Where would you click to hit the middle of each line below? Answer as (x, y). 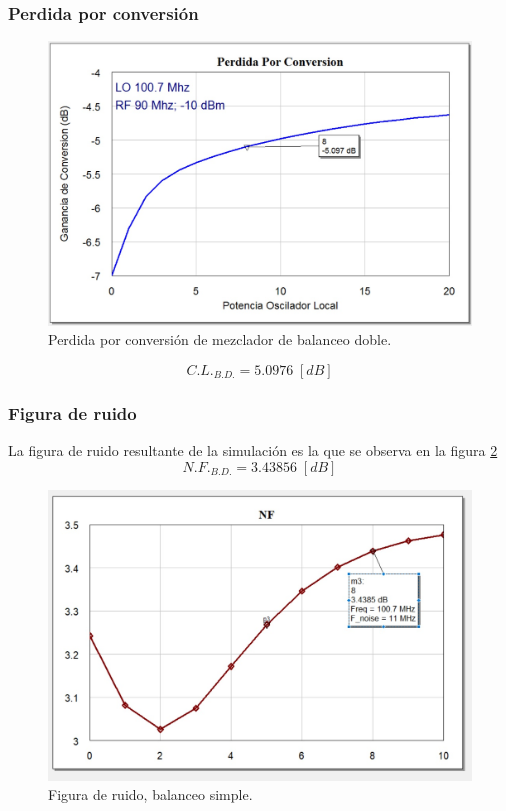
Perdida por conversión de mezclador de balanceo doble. (220, 339)
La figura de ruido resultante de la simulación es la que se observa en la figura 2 (253, 450)
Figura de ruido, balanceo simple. (150, 794)
